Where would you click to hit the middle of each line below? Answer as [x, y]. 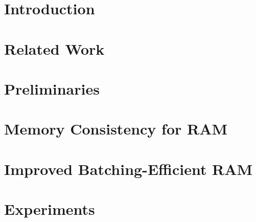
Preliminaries [52, 88]
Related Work [54, 48]
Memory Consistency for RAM [116, 129]
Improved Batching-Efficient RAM [129, 169]
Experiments [50, 209]
